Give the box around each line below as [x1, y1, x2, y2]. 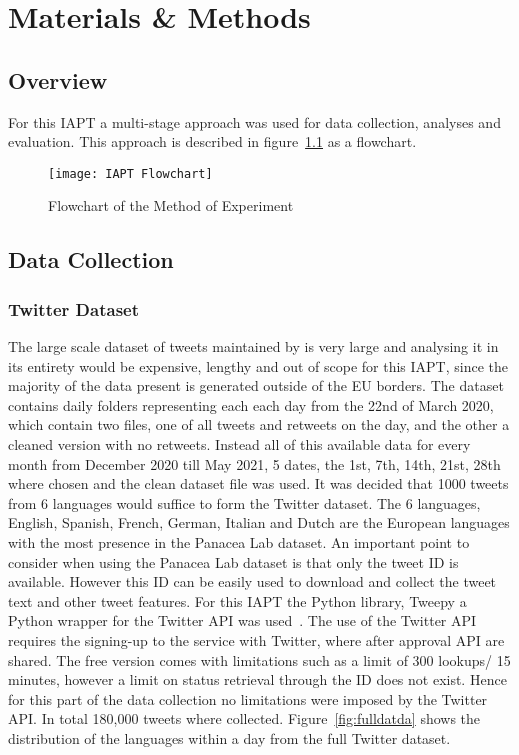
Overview [8, 64, 108, 95]
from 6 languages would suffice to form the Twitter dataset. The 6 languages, [8, 492, 481, 513]
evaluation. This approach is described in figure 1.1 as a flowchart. [8, 131, 417, 152]
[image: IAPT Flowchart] [48, 166, 213, 181]
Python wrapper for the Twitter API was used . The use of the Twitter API [8, 610, 477, 631]
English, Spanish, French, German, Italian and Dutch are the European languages [8, 512, 510, 533]
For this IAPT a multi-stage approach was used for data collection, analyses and [8, 111, 501, 132]
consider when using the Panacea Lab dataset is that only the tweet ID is [8, 551, 459, 572]
